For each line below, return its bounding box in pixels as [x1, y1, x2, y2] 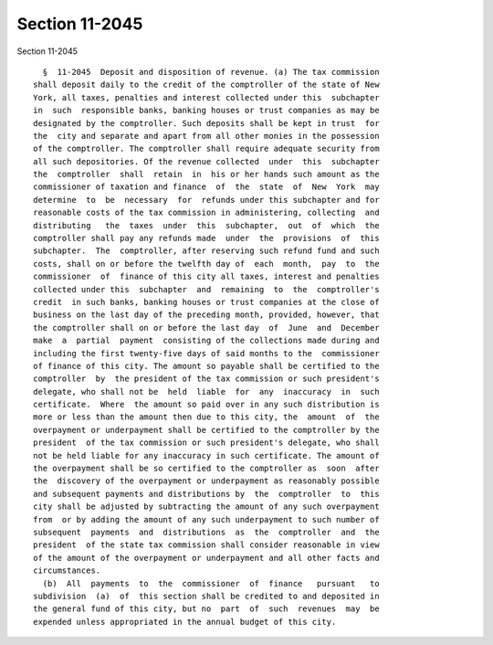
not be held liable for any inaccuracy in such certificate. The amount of [33, 450, 380, 460]
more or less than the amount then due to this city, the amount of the [33, 412, 380, 422]
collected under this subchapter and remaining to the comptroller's [33, 284, 380, 294]
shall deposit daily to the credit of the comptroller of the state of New [33, 79, 380, 90]
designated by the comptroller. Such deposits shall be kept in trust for [33, 118, 380, 128]
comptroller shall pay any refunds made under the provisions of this [33, 233, 380, 244]
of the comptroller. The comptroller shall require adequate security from [33, 143, 380, 154]
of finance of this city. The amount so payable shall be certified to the [33, 361, 380, 371]
